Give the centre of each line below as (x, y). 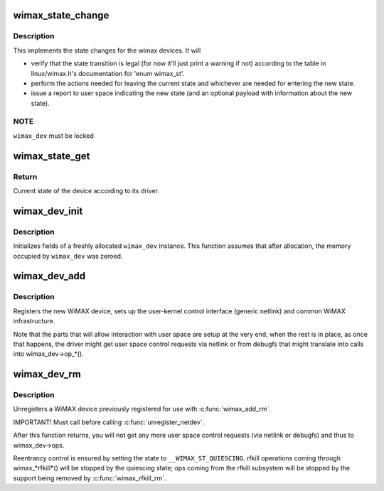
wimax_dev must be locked (53, 136)
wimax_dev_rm (47, 374)
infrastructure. (34, 321)
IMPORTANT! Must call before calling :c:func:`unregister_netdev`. (109, 422)
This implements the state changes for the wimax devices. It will (107, 50)
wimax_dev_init (48, 211)
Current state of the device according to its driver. (86, 191)
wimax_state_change (61, 15)
